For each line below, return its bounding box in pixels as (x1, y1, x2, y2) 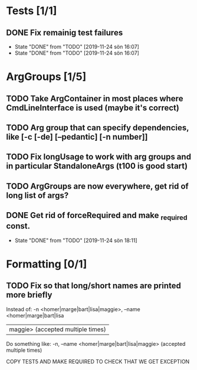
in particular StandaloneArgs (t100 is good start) (6, 161, 188, 171)
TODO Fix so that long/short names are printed (6, 281, 181, 291)
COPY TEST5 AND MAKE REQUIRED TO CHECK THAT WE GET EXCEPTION (6, 358, 190, 365)
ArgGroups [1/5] (6, 70, 87, 84)
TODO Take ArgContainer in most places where (6, 93, 183, 104)
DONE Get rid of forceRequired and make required (6, 210, 188, 222)
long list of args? (6, 190, 69, 200)
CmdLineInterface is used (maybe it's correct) (6, 103, 180, 113)
